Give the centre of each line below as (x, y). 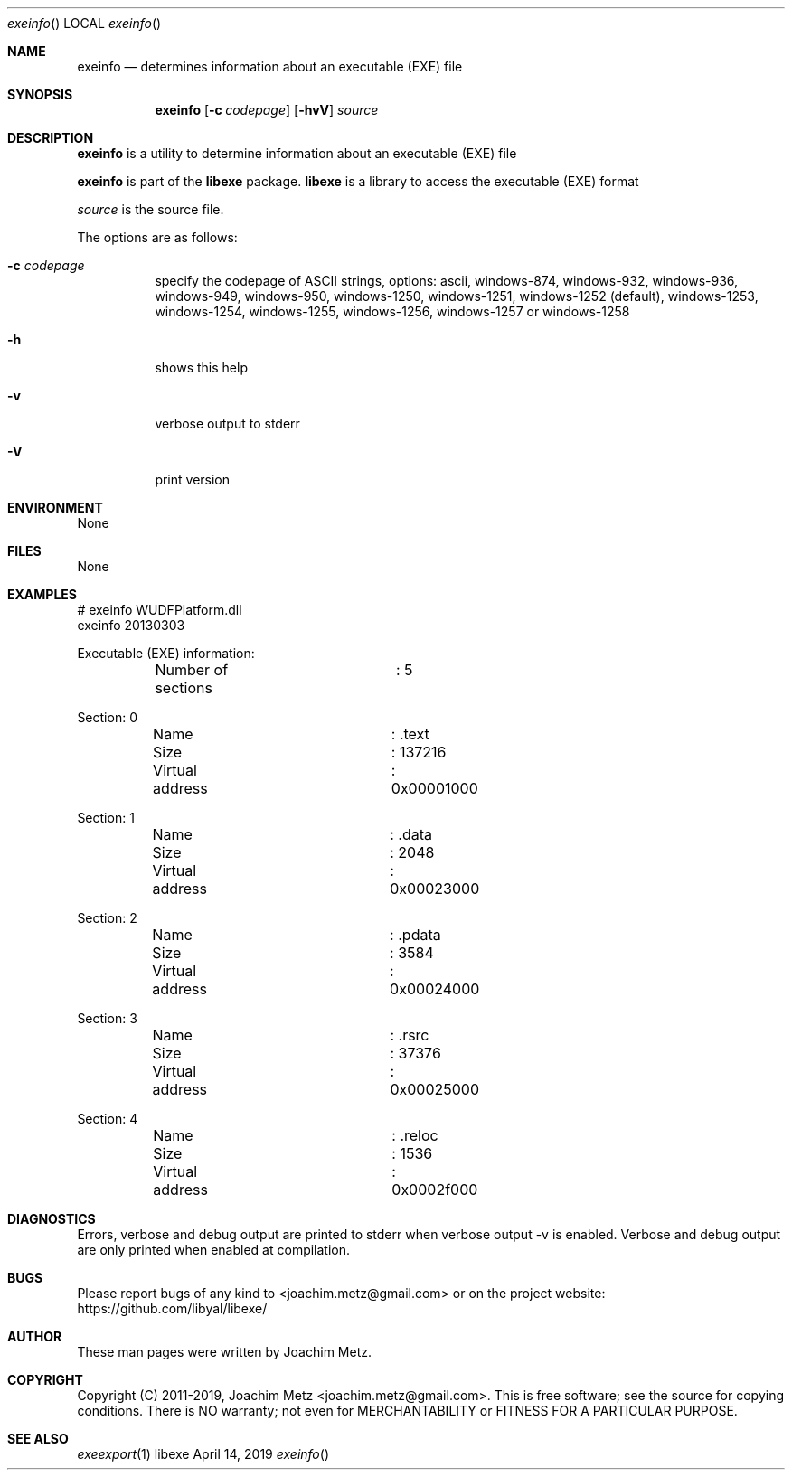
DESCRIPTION (51, 138)
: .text (410, 734)
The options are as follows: (157, 237)
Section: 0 (107, 717)
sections (184, 688)
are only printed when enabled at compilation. (214, 1250)
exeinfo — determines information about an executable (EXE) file (270, 66)
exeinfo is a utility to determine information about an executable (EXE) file (297, 153)
